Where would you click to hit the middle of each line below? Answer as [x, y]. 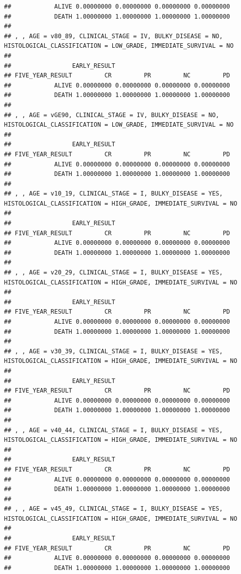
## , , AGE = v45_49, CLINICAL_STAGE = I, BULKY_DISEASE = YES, [113, 509]
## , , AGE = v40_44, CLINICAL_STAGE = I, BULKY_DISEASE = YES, [113, 430]
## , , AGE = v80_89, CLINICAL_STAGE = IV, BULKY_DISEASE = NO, [113, 36]
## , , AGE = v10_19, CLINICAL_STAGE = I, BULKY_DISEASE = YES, [113, 194]
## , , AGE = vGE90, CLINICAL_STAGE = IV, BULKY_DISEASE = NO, [112, 115]
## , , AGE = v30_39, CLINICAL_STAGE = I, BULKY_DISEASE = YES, [113, 351]
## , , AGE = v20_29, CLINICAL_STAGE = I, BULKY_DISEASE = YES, [113, 273]
